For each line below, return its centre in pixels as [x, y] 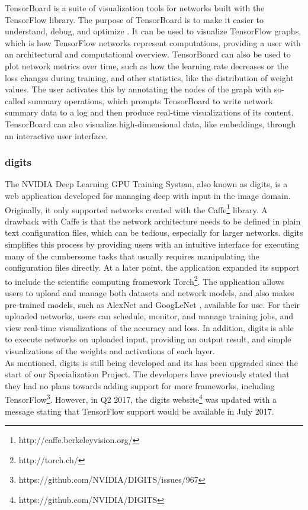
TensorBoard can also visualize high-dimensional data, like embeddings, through [150, 124]
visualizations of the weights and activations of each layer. [110, 350]
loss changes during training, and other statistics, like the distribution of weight [149, 77]
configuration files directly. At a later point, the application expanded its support [152, 267]
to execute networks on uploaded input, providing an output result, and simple [148, 339]
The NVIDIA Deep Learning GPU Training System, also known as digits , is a [146, 184]
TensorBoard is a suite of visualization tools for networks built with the [135, 8]
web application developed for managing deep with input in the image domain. [148, 195]
